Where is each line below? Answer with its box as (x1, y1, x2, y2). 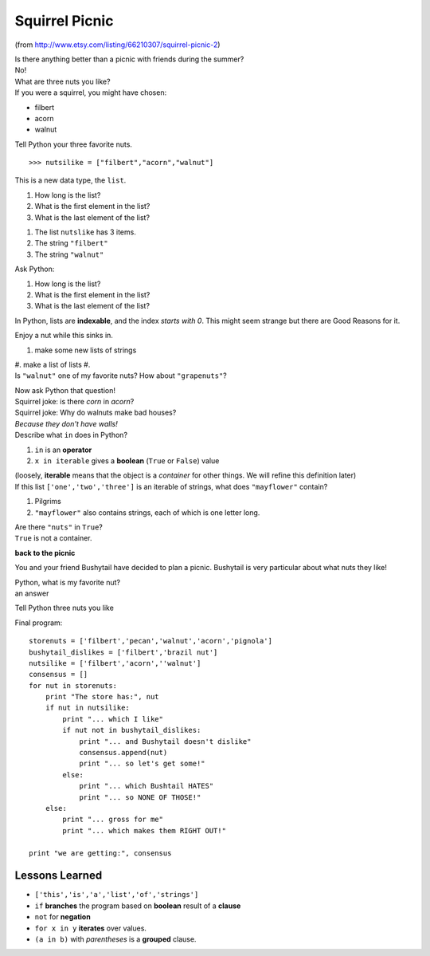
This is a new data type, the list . (14, 175, 127, 185)
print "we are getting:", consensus (29, 848, 172, 857)
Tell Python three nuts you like (14, 603, 115, 613)
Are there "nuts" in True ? (14, 522, 103, 532)
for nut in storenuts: (29, 681, 118, 690)
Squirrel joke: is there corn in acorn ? (14, 397, 135, 407)
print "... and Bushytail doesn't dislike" (79, 737, 252, 746)
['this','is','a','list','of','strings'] (34, 890, 199, 899)
